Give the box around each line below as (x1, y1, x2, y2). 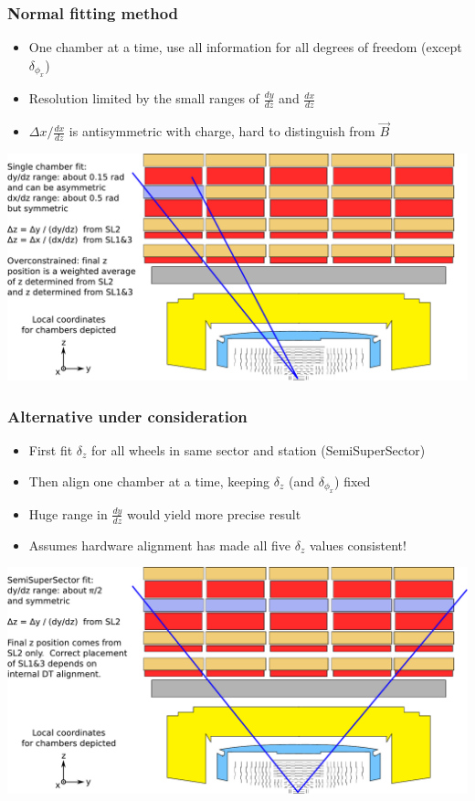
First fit (28, 440, 73, 459)
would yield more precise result (127, 504, 301, 523)
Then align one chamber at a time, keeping (28, 471, 270, 490)
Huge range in (28, 504, 108, 523)
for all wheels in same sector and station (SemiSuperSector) (91, 440, 426, 459)
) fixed (334, 471, 371, 490)
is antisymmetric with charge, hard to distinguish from (69, 122, 375, 141)
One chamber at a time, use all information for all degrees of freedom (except (28, 37, 462, 57)
